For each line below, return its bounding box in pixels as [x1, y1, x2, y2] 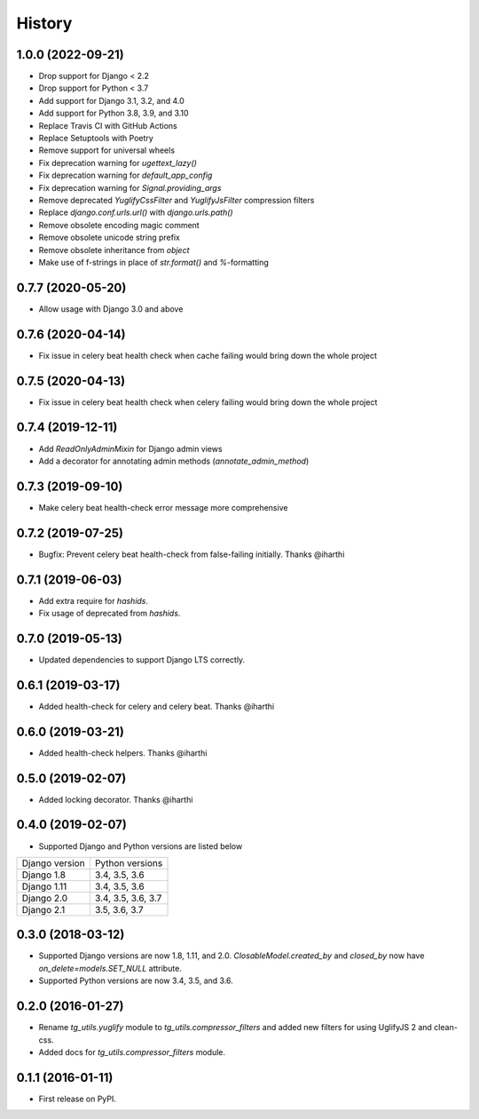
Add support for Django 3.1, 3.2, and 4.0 [38, 95, 185, 106]
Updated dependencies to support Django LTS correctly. [38, 654, 246, 665]
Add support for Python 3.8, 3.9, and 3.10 [38, 107, 190, 119]
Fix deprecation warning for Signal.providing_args [38, 182, 222, 193]
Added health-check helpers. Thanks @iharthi [38, 747, 208, 758]
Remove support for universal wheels [38, 145, 176, 155]
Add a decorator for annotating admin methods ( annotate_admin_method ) [38, 456, 310, 466]
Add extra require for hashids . [38, 595, 149, 606]
